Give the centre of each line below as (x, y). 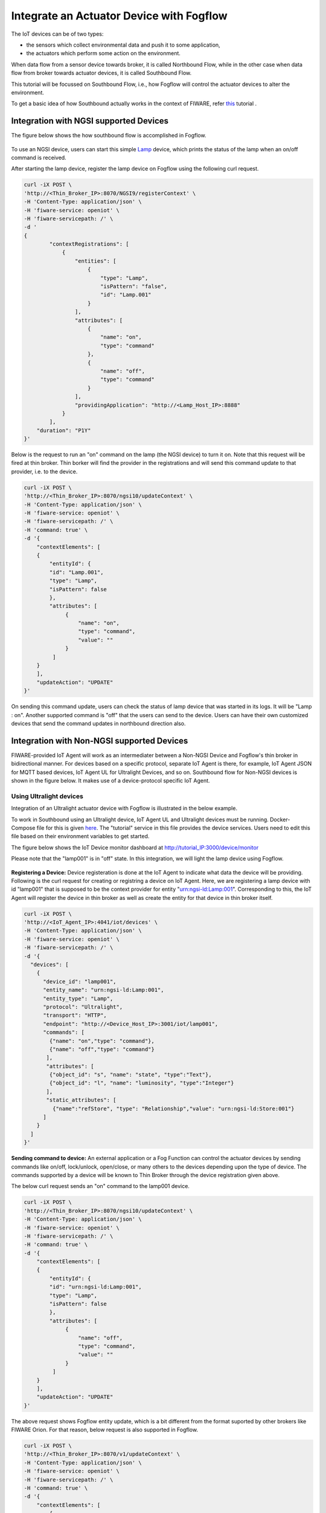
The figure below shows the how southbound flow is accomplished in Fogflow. (109, 136)
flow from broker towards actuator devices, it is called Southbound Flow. (101, 73)
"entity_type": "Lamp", (78, 998)
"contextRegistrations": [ (89, 244)
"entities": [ (96, 261)
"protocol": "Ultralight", (83, 1007)
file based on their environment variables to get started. (80, 836)
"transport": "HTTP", (75, 1016)
